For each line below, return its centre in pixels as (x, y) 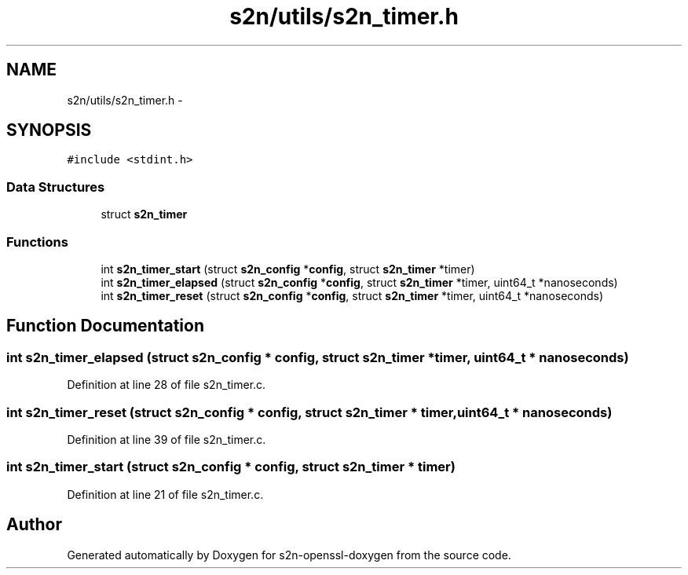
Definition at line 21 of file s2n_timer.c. (165, 494)
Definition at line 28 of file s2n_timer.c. (167, 385)
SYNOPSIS (49, 130)
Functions (37, 242)
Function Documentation (105, 326)
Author (34, 525)
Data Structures (56, 187)
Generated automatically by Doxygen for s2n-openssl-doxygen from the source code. (289, 555)
